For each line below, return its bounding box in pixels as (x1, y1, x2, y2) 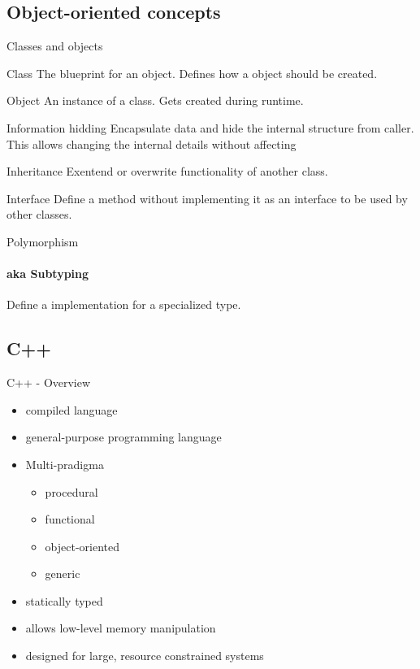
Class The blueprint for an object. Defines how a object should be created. (6, 64, 378, 81)
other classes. (6, 206, 72, 223)
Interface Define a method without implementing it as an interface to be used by (6, 189, 408, 206)
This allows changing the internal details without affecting (6, 135, 297, 152)
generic (45, 565, 80, 582)
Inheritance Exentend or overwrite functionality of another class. (6, 163, 328, 180)
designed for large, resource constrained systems (25, 647, 264, 664)
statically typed (25, 592, 103, 609)
